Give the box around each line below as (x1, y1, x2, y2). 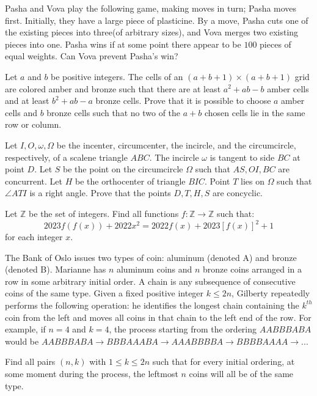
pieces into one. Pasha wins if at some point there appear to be (5, 37, 241, 50)
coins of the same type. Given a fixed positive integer (5, 287, 204, 299)
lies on (240, 174, 264, 187)
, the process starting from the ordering (109, 323, 257, 335)
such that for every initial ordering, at (152, 355, 295, 368)
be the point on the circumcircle (63, 163, 183, 175)
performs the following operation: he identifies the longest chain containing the (5, 298, 299, 311)
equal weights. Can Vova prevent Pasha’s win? (5, 50, 178, 62)
